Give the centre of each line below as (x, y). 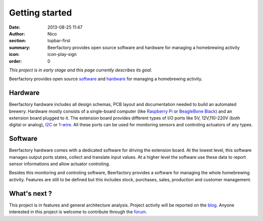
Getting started (40, 13)
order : (15, 61)
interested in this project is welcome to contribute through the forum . (78, 212)
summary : (20, 47)
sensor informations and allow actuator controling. (60, 164)
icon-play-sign (62, 54)
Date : (15, 27)
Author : (17, 34)
